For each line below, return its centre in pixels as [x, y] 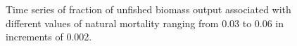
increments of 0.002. [49, 37]
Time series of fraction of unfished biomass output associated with [148, 9]
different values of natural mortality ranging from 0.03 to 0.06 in [145, 23]
